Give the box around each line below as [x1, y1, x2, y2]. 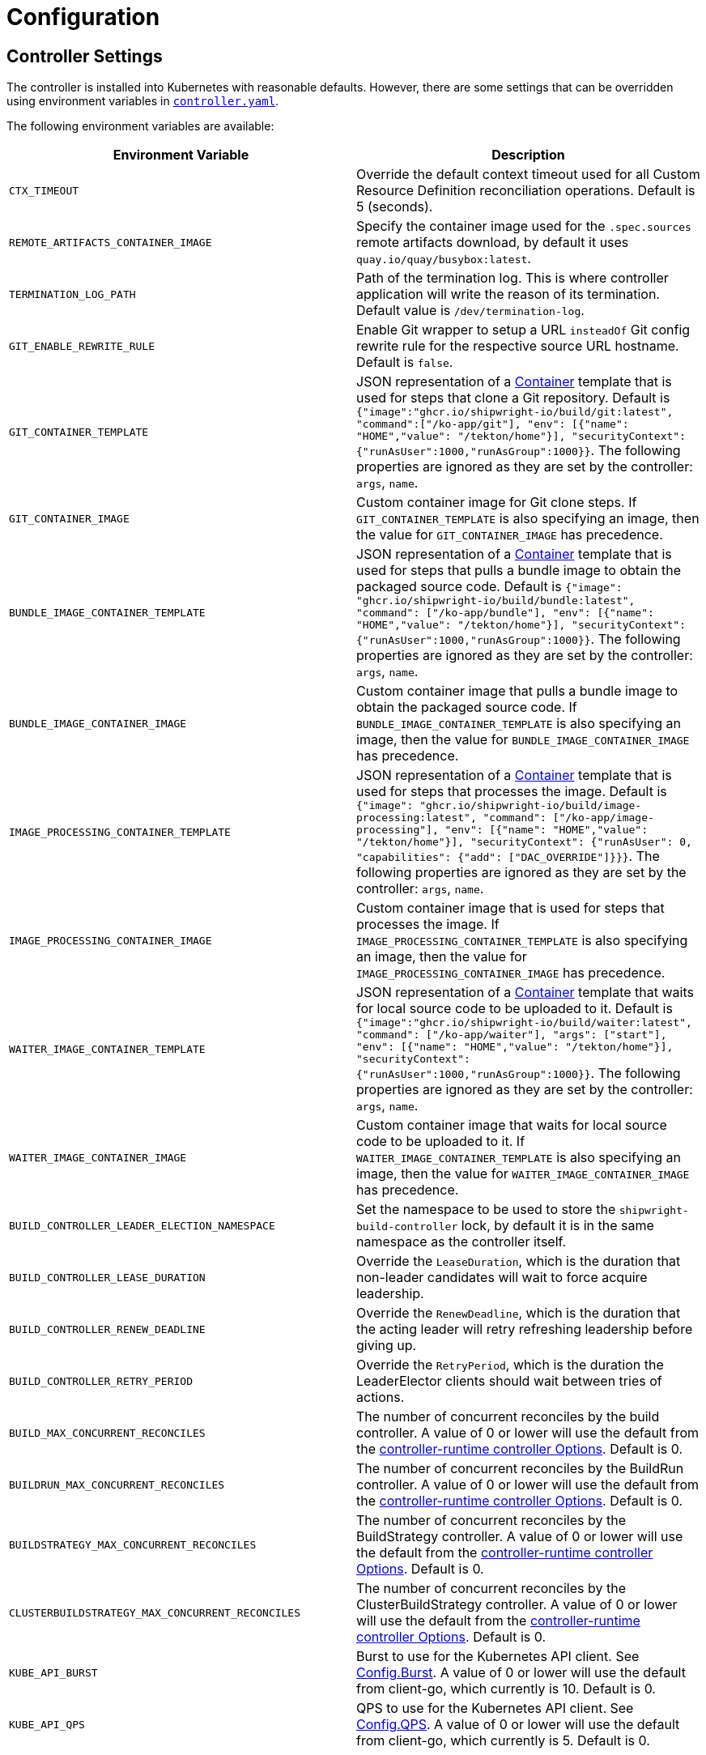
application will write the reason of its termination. [356, 286, 660, 303]
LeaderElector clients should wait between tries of [356, 1373, 662, 1390]
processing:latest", [356, 811, 477, 824]
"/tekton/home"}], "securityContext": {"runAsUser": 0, [356, 836, 692, 849]
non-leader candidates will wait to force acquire [356, 1269, 648, 1286]
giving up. [356, 1337, 417, 1354]
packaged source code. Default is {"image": [356, 578, 623, 595]
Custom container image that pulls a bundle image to [356, 683, 678, 700]
